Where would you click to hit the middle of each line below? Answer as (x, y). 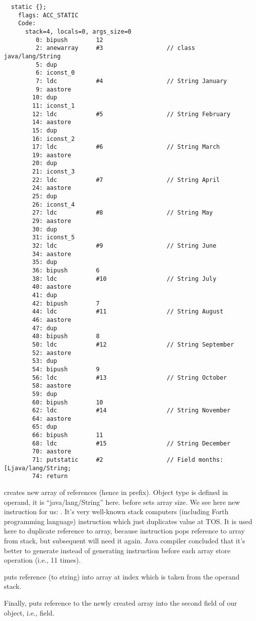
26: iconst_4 (54, 204)
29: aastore (52, 221)
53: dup (45, 361)
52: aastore (52, 353)
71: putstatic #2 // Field (114, 460)
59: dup (45, 394)
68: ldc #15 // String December (131, 443)
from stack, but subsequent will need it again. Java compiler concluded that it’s (125, 541)
